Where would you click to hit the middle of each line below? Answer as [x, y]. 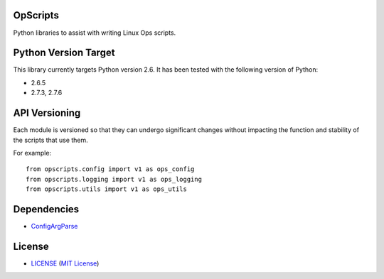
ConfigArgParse [54, 226]
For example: [32, 153]
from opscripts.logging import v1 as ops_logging [114, 179]
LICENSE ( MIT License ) [65, 263]
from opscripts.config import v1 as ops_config [110, 169]
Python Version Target [64, 53]
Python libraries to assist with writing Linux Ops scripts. [95, 33]
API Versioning [47, 113]
